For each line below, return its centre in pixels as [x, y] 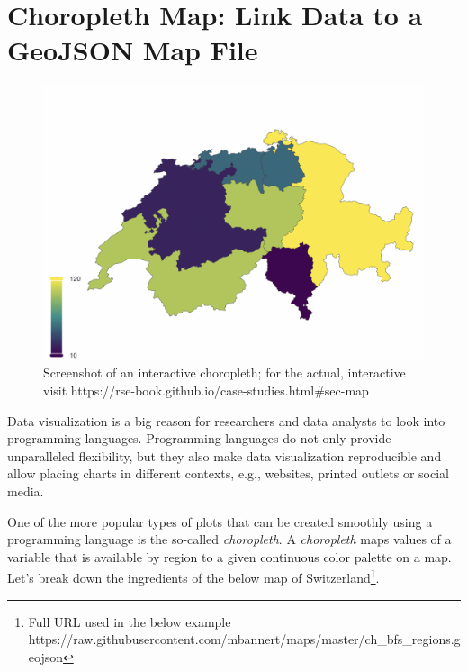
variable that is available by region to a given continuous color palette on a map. [229, 556]
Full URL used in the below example [130, 621]
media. [26, 491]
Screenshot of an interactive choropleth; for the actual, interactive [225, 372]
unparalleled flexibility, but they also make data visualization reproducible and [225, 455]
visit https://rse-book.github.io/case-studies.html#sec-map [206, 390]
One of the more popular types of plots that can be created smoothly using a [220, 521]
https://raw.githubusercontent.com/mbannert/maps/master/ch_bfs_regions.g [244, 639]
